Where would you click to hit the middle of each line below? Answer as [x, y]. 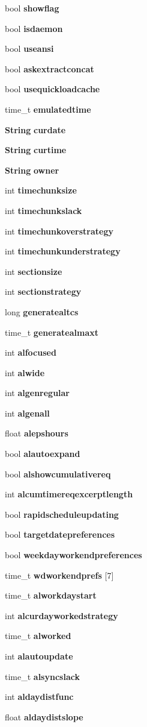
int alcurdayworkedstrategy [61, 615]
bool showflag [32, 8]
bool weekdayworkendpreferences [73, 555]
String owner [32, 170]
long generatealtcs [42, 311]
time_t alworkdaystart [51, 595]
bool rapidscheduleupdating [62, 514]
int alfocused [31, 352]
